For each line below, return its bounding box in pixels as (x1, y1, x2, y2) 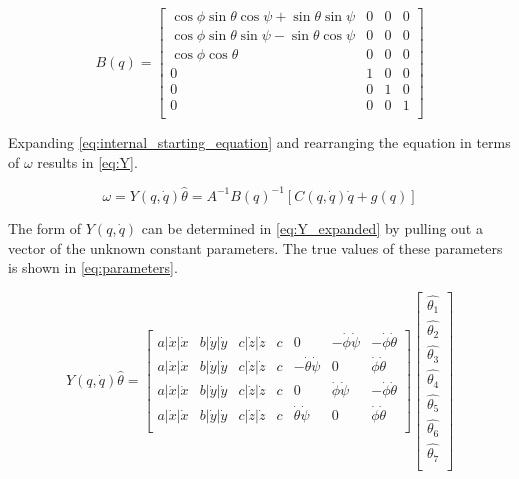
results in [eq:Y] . (37, 151, 138, 172)
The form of (8, 217, 82, 238)
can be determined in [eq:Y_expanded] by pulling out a (141, 217, 483, 238)
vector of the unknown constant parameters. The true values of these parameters (8, 237, 503, 258)
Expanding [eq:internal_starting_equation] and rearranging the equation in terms (8, 132, 511, 153)
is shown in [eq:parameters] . (8, 257, 178, 278)
